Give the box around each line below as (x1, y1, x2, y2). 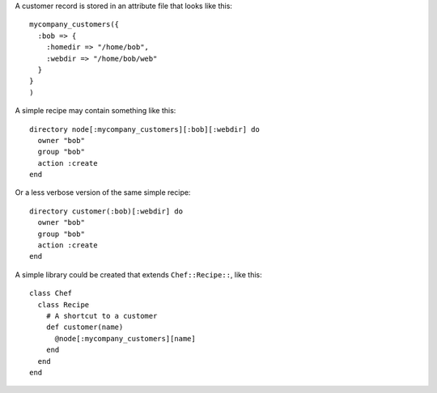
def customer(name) (45, 323, 124, 332)
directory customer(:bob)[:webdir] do (29, 206, 184, 216)
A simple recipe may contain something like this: (15, 106, 176, 116)
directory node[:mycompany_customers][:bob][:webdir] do (29, 125, 261, 133)
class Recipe (37, 300, 90, 309)
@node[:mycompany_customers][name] (54, 334, 196, 343)
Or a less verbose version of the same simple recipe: (15, 188, 191, 197)
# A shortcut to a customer (45, 311, 158, 320)
